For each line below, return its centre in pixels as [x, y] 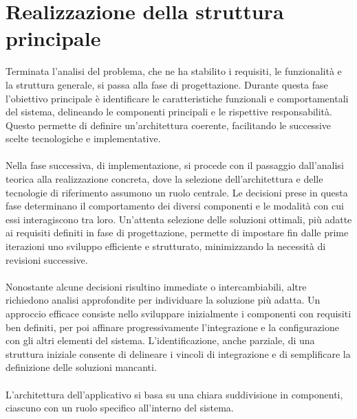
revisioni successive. [47, 259]
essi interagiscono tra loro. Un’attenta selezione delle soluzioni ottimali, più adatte [179, 219]
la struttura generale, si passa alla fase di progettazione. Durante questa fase [167, 84]
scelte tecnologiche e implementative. [83, 138]
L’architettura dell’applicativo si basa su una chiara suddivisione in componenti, [174, 394]
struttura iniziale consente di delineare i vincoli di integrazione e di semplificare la [178, 353]
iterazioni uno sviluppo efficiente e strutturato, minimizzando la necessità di [166, 246]
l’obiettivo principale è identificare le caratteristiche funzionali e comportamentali [177, 98]
